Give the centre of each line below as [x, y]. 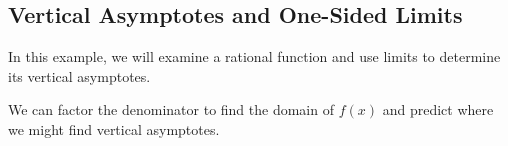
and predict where [438, 109]
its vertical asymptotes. [79, 75]
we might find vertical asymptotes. [114, 128]
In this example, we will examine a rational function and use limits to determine [254, 56]
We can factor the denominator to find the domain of [171, 109]
